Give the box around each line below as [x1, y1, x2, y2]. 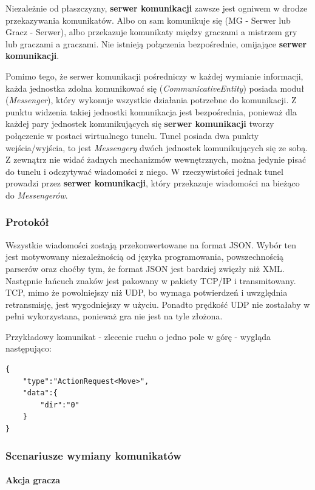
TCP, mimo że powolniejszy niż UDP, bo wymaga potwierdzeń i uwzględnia [5, 286, 288, 299]
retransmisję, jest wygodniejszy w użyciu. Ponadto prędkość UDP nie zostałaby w [5, 298, 310, 310]
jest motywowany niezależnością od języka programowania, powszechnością [5, 250, 284, 263]
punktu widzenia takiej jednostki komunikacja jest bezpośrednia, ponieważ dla [5, 105, 297, 118]
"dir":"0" [40, 400, 80, 409]
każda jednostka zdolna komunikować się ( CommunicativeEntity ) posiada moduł [5, 81, 304, 94]
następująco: [5, 342, 52, 355]
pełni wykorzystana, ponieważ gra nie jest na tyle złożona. [5, 310, 223, 322]
